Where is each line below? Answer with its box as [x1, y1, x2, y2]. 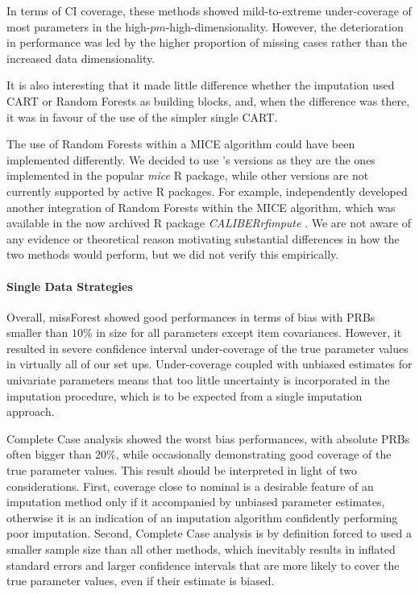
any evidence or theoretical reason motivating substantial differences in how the [6, 230, 400, 247]
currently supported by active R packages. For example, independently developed [6, 182, 408, 199]
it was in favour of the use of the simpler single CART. [6, 108, 278, 125]
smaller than [6, 324, 68, 341]
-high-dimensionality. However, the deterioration [165, 18, 404, 35]
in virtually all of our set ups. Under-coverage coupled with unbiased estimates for [6, 355, 413, 372]
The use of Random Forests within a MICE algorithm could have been [6, 135, 355, 152]
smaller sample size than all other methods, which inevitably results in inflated [6, 541, 396, 558]
